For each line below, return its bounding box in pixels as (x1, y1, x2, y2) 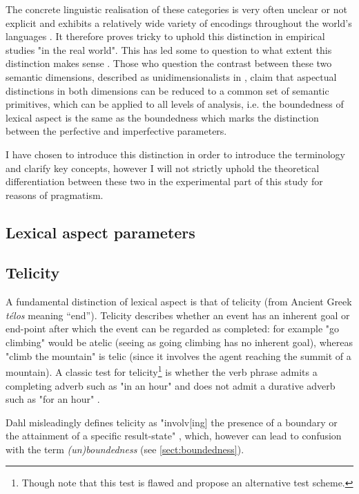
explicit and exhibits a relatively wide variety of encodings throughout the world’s (6, 15, 352, 30)
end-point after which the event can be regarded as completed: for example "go (6, 321, 339, 336)
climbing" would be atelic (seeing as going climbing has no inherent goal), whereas (6, 335, 353, 350)
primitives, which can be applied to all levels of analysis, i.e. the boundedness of (6, 97, 344, 111)
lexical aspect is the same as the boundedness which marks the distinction (6, 110, 319, 124)
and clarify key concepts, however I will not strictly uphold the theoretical (6, 160, 320, 175)
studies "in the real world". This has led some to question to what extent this (6, 42, 332, 57)
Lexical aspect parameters (6, 221, 195, 243)
